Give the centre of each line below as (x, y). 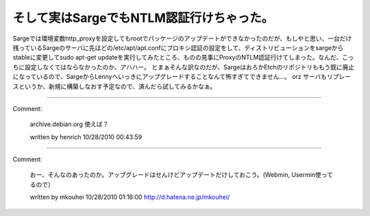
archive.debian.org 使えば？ (69, 124)
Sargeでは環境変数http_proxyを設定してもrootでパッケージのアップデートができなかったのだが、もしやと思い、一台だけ (182, 38)
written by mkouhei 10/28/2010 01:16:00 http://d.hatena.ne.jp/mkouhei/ (130, 197)
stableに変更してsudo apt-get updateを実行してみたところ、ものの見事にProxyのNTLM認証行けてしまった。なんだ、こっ (183, 58)
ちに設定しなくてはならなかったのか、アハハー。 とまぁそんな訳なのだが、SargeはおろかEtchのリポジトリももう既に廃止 (184, 67)
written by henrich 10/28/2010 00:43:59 (86, 136)
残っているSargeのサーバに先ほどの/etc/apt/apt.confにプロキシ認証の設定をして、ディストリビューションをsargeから (178, 47)
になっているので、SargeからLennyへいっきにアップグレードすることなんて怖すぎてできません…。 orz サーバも (170, 77)
